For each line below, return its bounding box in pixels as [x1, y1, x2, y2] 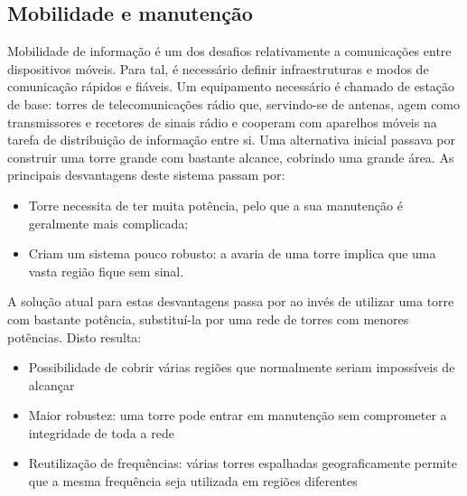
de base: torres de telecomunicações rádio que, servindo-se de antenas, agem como [7, 94, 461, 113]
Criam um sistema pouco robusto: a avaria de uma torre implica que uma [28, 244, 436, 263]
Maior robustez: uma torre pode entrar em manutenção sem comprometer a [28, 406, 447, 425]
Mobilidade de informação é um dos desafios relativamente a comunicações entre [7, 42, 452, 61]
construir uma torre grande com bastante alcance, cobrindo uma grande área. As [7, 147, 454, 166]
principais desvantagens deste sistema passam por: [7, 165, 285, 184]
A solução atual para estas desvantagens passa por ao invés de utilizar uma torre [7, 292, 454, 311]
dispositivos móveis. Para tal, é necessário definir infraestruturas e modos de [7, 59, 429, 78]
